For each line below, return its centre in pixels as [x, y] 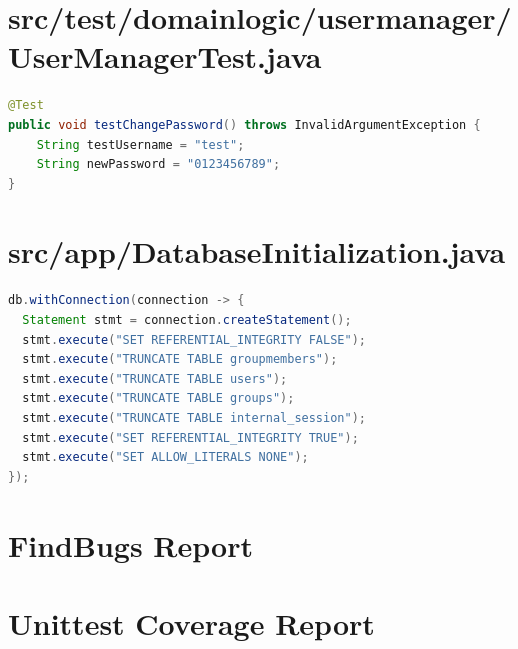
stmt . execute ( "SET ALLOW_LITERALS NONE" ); [165, 457]
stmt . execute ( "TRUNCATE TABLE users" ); [155, 378]
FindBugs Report [130, 544]
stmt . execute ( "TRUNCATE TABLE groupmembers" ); [180, 359]
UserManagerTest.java [165, 56]
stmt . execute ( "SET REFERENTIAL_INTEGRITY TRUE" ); [190, 437]
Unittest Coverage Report [191, 622]
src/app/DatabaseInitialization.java [257, 251]
